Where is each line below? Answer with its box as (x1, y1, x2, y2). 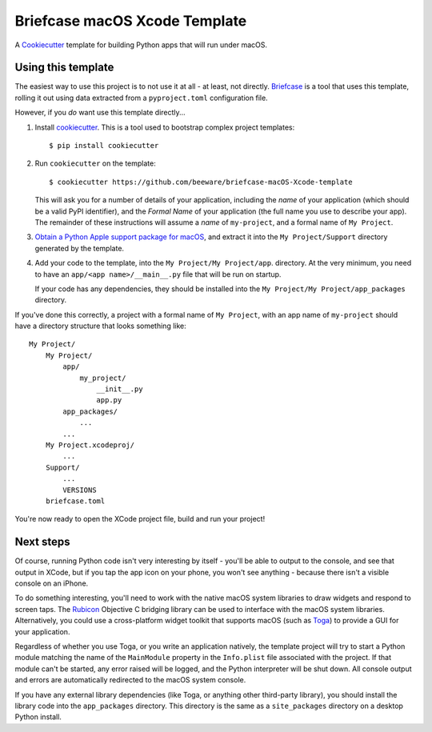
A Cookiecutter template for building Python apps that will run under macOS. (14, 40, 268, 50)
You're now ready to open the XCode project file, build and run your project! (14, 514, 266, 524)
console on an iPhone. (14, 578, 89, 588)
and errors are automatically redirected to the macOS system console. (14, 675, 246, 685)
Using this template (14, 61, 114, 74)
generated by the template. (34, 243, 124, 253)
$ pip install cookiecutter (49, 141, 159, 150)
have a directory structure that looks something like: (14, 321, 187, 331)
